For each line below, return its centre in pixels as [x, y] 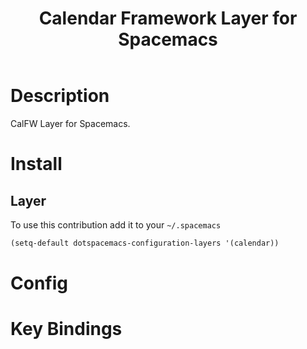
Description [60, 96]
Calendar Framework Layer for [168, 18]
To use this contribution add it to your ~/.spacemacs [116, 224]
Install [36, 164]
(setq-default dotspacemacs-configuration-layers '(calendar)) [145, 243]
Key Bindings [66, 329]
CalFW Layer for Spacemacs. [70, 123]
